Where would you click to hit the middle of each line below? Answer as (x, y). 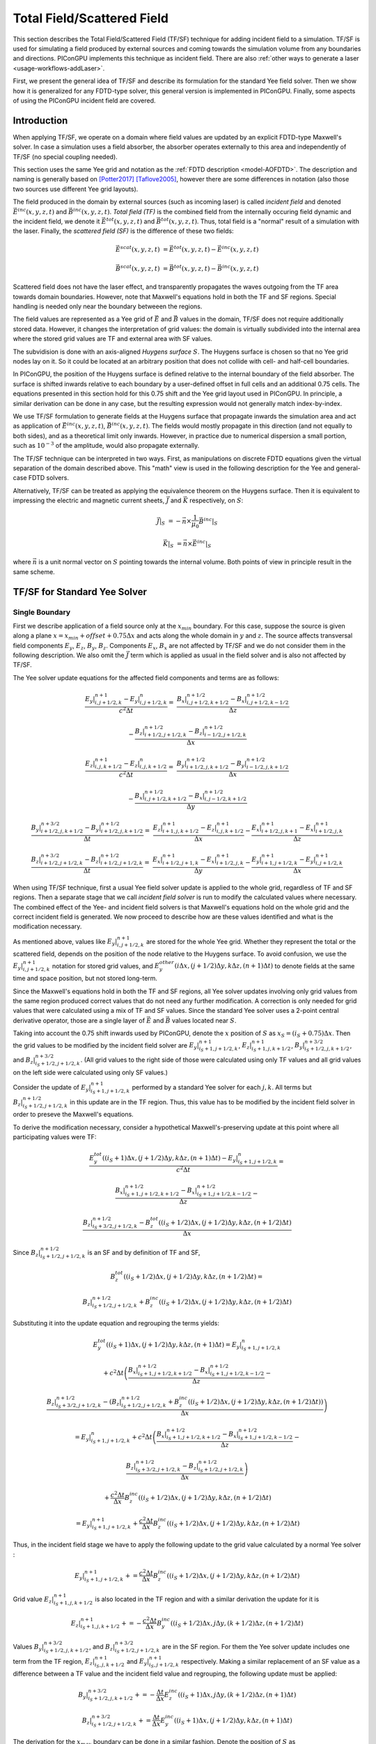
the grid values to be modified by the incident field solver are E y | (106, 1046)
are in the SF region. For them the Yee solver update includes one (256, 1646)
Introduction (40, 120)
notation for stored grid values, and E (106, 965)
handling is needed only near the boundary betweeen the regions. (108, 306)
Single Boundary (42, 612)
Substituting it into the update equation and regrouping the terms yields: (116, 1323)
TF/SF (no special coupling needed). (65, 156)
